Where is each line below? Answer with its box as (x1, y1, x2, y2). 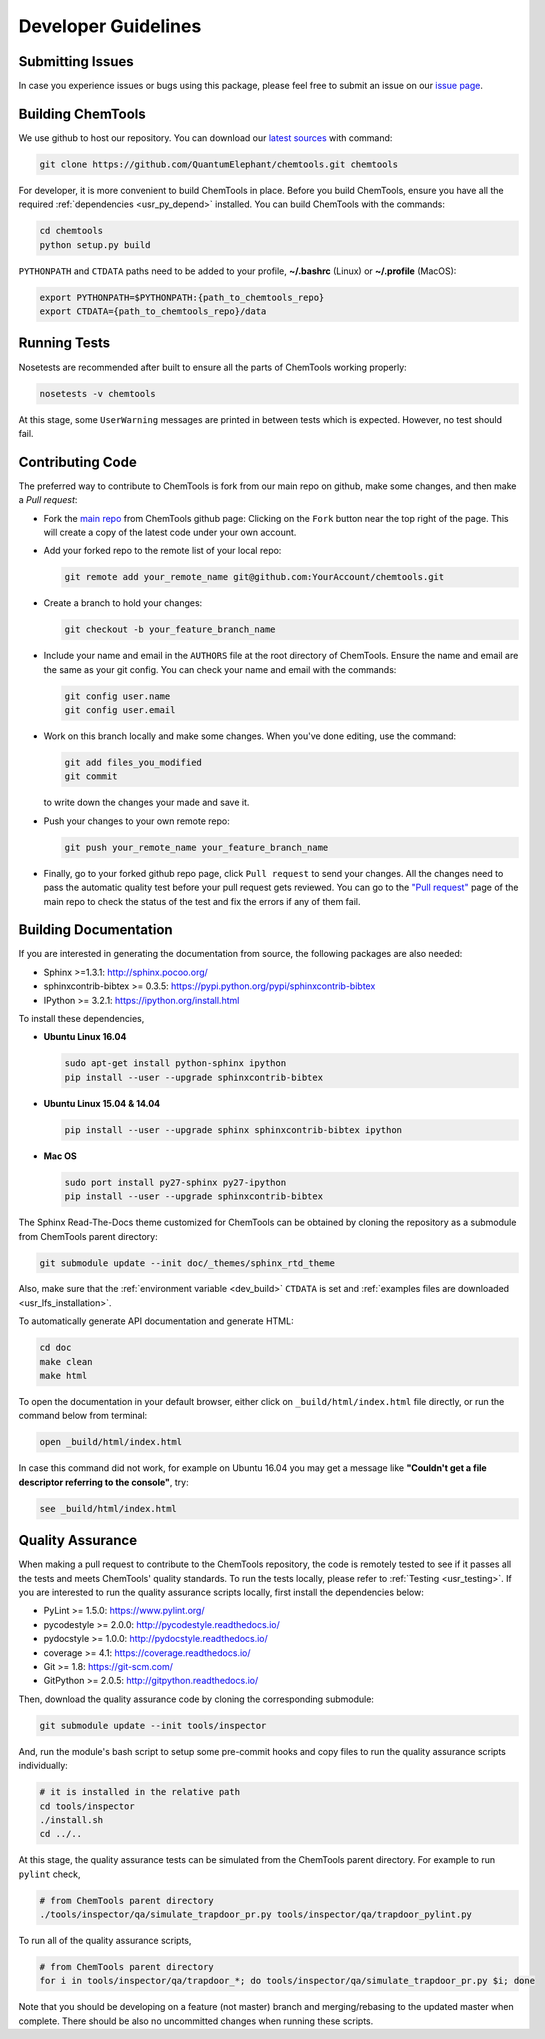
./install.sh (39, 1814, 104, 1825)
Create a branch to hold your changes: (43, 597, 203, 609)
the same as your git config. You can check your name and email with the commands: (43, 663, 397, 675)
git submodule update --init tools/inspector (39, 1720, 267, 1731)
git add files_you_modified (64, 757, 202, 769)
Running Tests (18, 335, 110, 352)
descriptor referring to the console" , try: (18, 1476, 189, 1488)
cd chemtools (39, 225, 104, 237)
